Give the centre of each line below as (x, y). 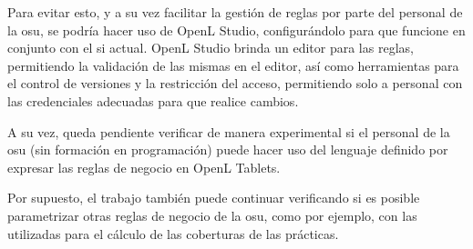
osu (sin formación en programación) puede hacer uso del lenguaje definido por (228, 149)
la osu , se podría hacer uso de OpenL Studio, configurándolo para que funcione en (236, 30)
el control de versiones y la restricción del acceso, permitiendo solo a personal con (235, 83)
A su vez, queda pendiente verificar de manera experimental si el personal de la (229, 131)
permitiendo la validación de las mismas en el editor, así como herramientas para (233, 65)
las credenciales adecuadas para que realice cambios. (153, 100)
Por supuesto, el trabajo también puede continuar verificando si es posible (214, 198)
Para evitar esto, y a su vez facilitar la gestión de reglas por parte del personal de (235, 12)
